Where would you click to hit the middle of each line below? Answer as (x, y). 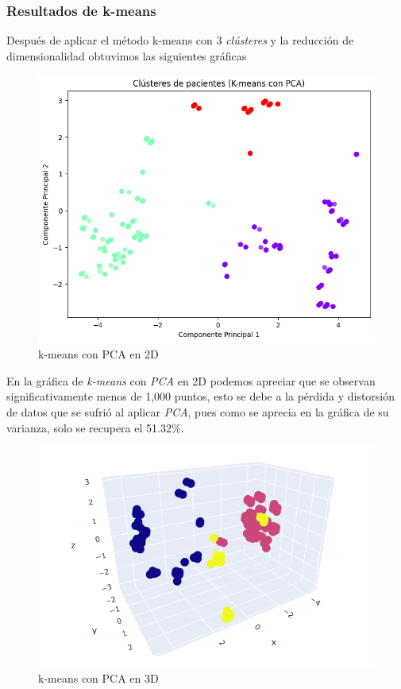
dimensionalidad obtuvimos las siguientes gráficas (127, 55)
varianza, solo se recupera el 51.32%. (95, 427)
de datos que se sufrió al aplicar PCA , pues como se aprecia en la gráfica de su (198, 412)
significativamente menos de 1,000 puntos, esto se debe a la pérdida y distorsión (201, 396)
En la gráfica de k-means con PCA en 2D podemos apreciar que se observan (191, 380)
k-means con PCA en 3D (98, 678)
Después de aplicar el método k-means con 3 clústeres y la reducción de (180, 40)
